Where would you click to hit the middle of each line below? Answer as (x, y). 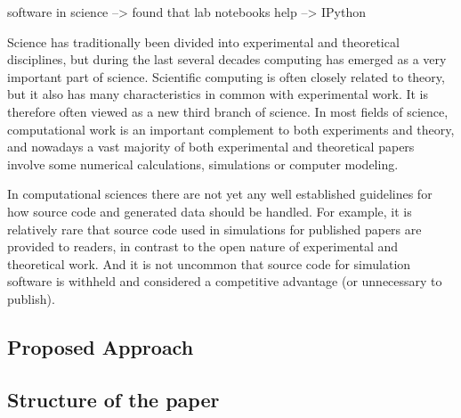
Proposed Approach (101, 346)
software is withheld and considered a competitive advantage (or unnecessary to (225, 281)
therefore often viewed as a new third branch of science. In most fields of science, (228, 111)
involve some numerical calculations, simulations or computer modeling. (203, 164)
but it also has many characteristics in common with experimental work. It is (218, 94)
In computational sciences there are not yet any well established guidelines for (220, 194)
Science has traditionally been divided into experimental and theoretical (203, 41)
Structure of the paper (113, 399)
